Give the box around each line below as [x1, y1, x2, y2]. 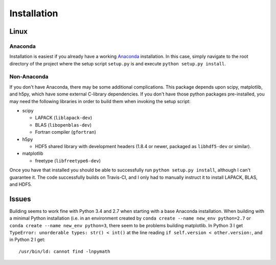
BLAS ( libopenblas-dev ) [35, 122, 92, 128]
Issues [9, 195, 31, 203]
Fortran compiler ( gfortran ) [35, 129, 97, 135]
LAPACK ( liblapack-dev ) [35, 115, 93, 121]
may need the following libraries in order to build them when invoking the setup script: [9, 98, 191, 104]
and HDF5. [9, 181, 32, 187]
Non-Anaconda [9, 73, 49, 80]
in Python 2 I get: [9, 236, 45, 243]
